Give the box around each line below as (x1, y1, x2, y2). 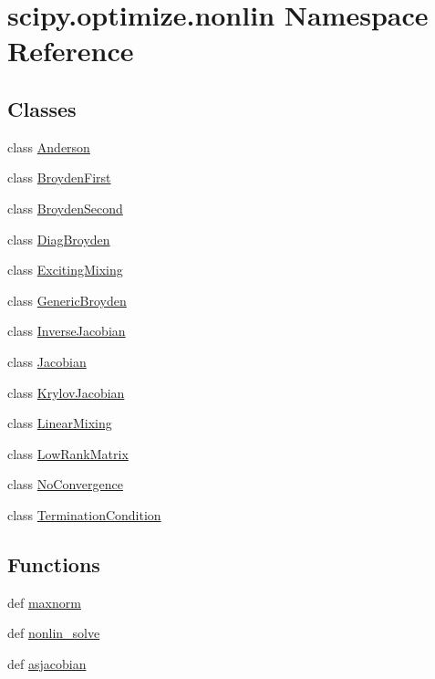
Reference (7, 32, 134, 69)
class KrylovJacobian (7, 382, 125, 402)
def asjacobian (7, 653, 87, 673)
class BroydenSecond (7, 198, 123, 217)
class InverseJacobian (7, 321, 126, 340)
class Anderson (7, 137, 90, 156)
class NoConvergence (7, 475, 123, 494)
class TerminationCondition (7, 505, 161, 524)
